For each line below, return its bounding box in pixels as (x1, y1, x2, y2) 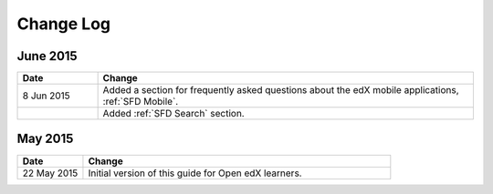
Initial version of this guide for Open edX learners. (88, 167, 302, 179)
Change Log (16, 14, 111, 34)
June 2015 (16, 48, 78, 64)
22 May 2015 (22, 167, 79, 179)
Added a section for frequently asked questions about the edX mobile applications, (102, 84, 459, 97)
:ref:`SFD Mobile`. (102, 96, 179, 108)
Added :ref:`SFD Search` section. (102, 107, 246, 120)
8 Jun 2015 (22, 89, 70, 102)
